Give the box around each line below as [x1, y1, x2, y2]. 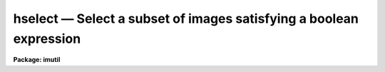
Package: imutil [13, 56, 61, 64]
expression [13, 31, 81, 46]
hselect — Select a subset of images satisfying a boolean [13, 11, 359, 26]
